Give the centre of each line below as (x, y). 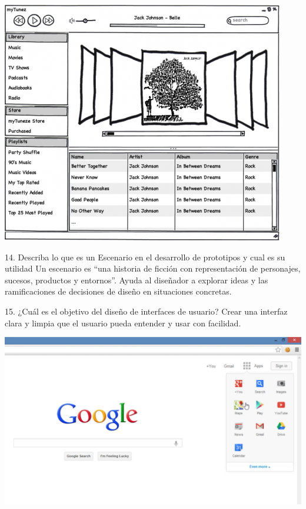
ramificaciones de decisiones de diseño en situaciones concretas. (118, 291)
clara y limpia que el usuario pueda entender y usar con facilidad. (123, 323)
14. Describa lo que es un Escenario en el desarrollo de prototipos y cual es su (145, 257)
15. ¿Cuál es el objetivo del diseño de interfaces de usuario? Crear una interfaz (146, 311)
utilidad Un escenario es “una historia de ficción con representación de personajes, (153, 268)
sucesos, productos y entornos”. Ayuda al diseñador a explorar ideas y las (137, 280)
